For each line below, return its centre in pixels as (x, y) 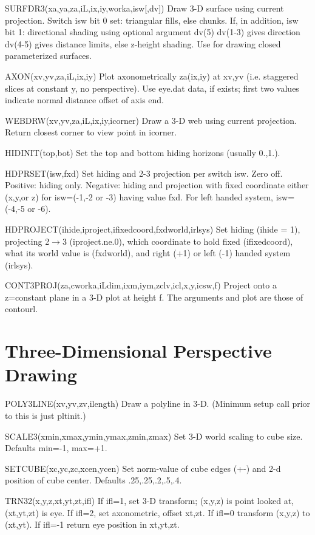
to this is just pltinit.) (46, 415)
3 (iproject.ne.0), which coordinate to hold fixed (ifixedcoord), (178, 241)
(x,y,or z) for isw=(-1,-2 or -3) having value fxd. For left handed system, (139, 196)
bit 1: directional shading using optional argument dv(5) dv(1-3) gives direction (153, 32)
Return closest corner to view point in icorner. (91, 132)
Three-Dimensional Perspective (138, 351)
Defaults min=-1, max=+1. (56, 448)
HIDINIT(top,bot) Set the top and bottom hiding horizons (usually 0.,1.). (143, 152)
